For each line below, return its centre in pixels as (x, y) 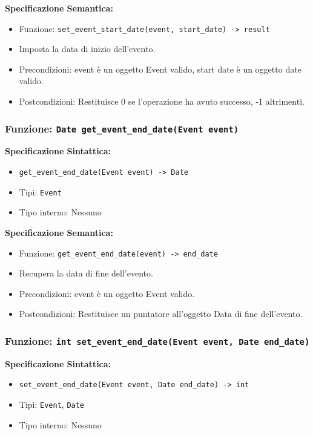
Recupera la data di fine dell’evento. (86, 273)
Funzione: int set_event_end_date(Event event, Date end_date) (157, 340)
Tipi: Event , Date (52, 404)
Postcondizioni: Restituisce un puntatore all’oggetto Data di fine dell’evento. (161, 314)
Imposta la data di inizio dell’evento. (87, 49)
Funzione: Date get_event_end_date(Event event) (122, 128)
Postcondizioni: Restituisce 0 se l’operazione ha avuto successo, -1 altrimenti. (162, 101)
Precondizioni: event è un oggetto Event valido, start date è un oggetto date (160, 69)
